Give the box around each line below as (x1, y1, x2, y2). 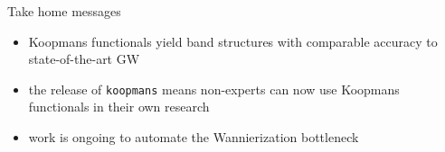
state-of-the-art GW (28, 49, 140, 68)
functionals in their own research (28, 97, 210, 116)
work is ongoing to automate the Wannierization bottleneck (28, 128, 359, 147)
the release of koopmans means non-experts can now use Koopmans (28, 79, 400, 98)
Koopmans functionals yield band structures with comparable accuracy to (28, 31, 438, 50)
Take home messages (7, 2, 121, 20)
